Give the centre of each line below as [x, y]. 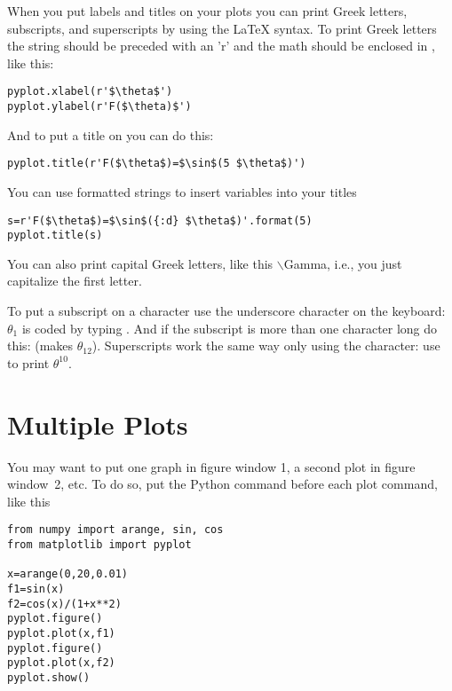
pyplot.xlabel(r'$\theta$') [90, 92]
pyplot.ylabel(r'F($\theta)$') [99, 107]
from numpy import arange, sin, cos [115, 530]
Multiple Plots [98, 424]
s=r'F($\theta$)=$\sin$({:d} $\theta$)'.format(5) [160, 220]
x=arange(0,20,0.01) [68, 574]
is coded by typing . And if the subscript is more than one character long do [230, 328]
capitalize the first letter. [75, 281]
